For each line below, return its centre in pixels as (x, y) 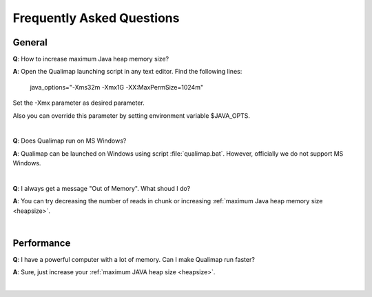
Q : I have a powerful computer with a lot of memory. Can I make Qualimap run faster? (134, 260)
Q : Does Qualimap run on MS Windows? (70, 141)
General (30, 42)
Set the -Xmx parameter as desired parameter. (79, 103)
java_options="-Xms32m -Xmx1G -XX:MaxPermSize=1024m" (116, 87)
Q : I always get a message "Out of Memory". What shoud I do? (102, 188)
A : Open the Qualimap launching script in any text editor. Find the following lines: (127, 72)
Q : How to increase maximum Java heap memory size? (91, 59)
